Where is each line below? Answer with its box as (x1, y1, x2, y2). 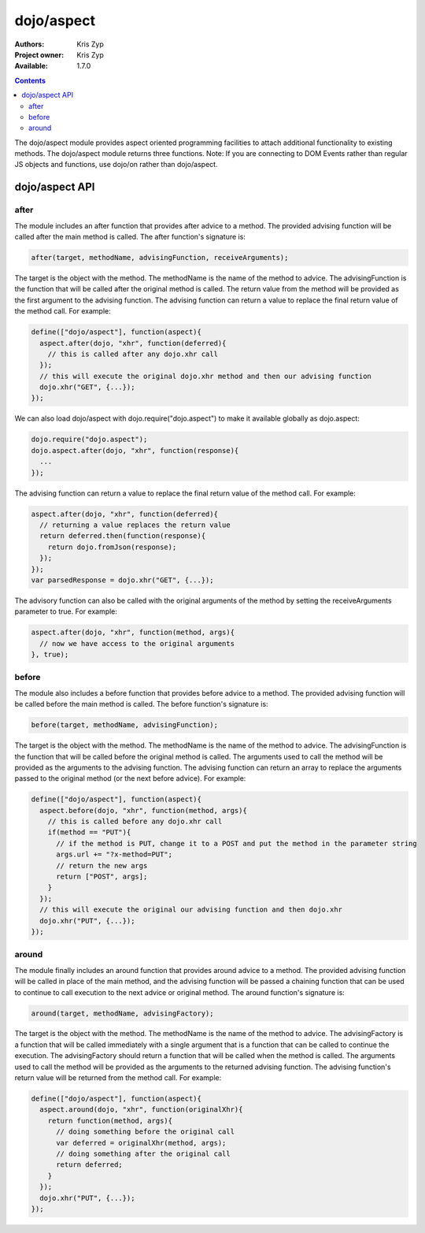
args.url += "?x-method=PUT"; (56, 850, 173, 859)
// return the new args (56, 861, 148, 870)
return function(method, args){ (47, 1116, 173, 1125)
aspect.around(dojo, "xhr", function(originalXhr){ (39, 1105, 243, 1114)
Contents (14, 76, 46, 85)
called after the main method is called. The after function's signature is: (14, 232, 246, 241)
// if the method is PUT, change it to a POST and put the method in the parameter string (56, 839, 417, 848)
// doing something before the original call (56, 1127, 235, 1136)
